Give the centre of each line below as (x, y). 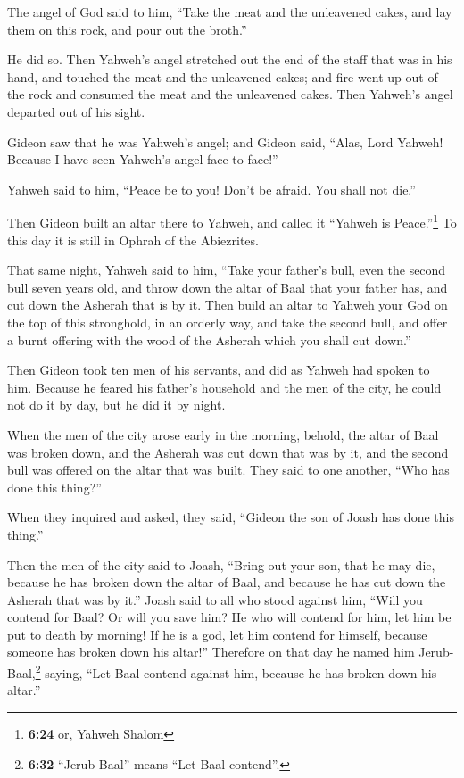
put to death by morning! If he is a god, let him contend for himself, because (217, 634)
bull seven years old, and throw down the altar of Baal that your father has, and (228, 287)
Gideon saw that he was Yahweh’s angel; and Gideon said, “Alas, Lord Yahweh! (225, 141)
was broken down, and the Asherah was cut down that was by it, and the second (228, 452)
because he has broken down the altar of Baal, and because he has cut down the (227, 582)
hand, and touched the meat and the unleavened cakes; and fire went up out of (223, 76)
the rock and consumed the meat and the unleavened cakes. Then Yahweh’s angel (230, 94)
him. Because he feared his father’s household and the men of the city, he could (224, 387)
